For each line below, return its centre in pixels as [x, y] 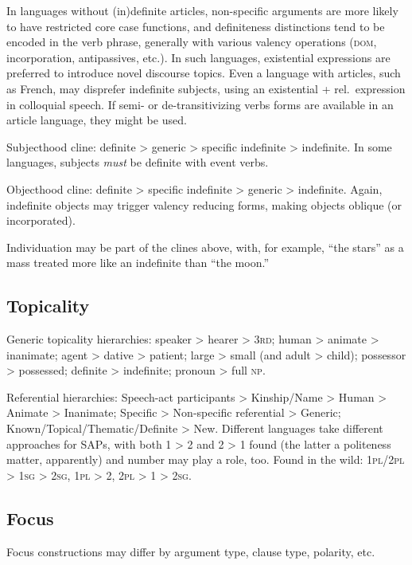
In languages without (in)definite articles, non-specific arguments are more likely [202, 10]
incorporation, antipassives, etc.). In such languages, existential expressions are [198, 57]
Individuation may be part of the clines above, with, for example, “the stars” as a [205, 247]
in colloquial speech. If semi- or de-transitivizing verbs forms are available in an [200, 104]
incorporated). [41, 220]
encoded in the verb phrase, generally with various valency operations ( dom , [192, 42]
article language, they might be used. [97, 120]
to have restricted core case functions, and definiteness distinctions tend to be [196, 26]
